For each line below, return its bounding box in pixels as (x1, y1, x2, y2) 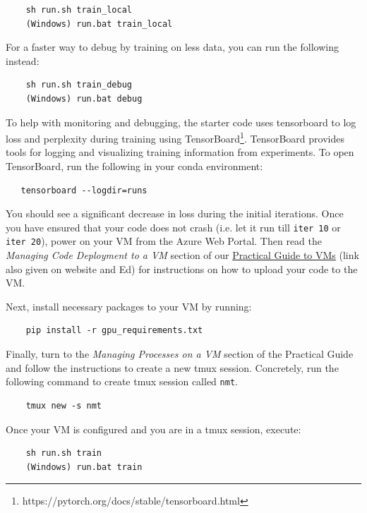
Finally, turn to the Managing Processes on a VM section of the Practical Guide (6, 346, 354, 361)
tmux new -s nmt (25, 400, 102, 411)
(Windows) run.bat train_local (25, 18, 173, 29)
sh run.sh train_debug (25, 80, 132, 90)
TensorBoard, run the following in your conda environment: (6, 159, 263, 173)
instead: (6, 53, 40, 68)
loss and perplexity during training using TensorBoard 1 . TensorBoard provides (6, 129, 344, 145)
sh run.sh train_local (25, 5, 132, 15)
